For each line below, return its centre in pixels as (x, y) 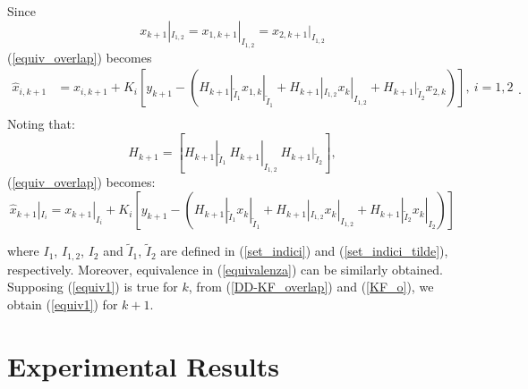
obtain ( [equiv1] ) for (63, 304)
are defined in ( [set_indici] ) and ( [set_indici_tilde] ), (304, 251)
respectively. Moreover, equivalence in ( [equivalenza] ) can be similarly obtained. (225, 269)
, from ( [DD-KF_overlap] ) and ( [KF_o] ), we (311, 287)
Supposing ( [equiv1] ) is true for (93, 287)
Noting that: (41, 124)
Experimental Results (143, 365)
